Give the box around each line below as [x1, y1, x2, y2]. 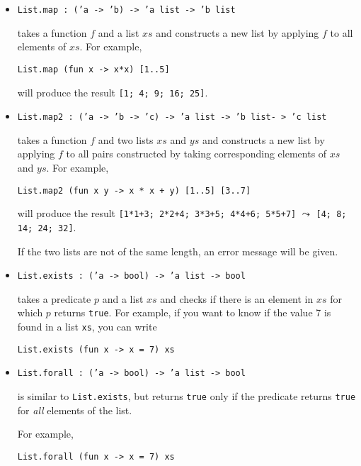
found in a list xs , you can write [17, 319, 157, 334]
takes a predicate [17, 291, 91, 306]
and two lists [98, 132, 154, 147]
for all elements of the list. [17, 402, 132, 417]
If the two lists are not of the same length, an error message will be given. [17, 243, 338, 258]
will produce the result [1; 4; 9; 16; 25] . [17, 84, 208, 99]
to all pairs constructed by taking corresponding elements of [66, 146, 327, 161]
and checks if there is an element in [160, 291, 314, 306]
